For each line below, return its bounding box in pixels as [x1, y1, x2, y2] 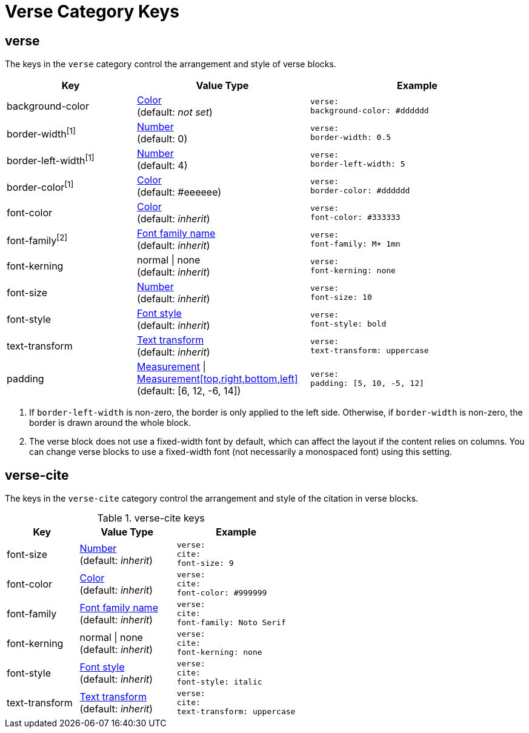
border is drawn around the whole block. [29, 417, 191, 428]
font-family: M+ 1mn [310, 239, 401, 249]
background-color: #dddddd [310, 106, 429, 116]
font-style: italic [176, 677, 262, 687]
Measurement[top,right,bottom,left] [137, 373, 298, 385]
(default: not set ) [137, 106, 213, 119]
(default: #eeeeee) [137, 186, 222, 199]
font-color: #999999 [176, 588, 267, 598]
